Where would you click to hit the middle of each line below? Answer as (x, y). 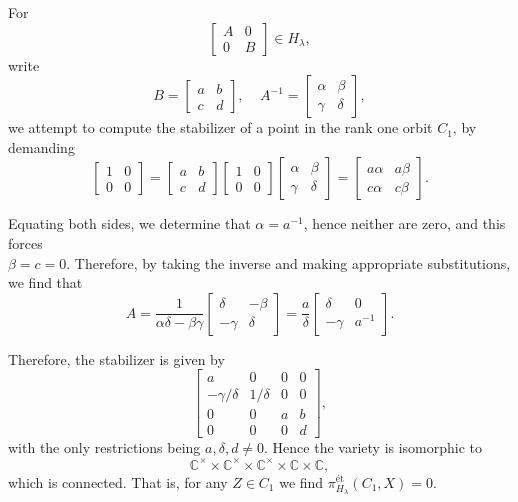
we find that (45, 282)
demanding (41, 146)
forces (25, 242)
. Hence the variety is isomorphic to (373, 447)
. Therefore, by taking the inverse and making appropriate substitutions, (288, 262)
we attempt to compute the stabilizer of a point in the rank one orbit (220, 127)
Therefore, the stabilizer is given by (116, 358)
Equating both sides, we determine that (129, 223)
